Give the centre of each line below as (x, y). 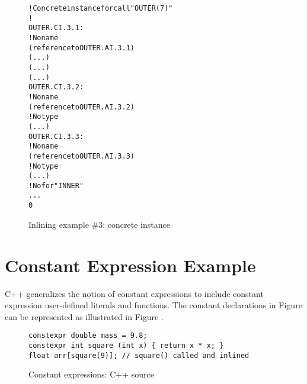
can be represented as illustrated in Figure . (84, 316)
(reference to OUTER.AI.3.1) (81, 48)
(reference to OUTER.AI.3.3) (81, 156)
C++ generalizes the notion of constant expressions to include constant (134, 293)
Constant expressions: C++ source (92, 374)
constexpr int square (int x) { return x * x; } (126, 345)
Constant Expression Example (130, 265)
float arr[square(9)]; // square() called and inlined (139, 355)
